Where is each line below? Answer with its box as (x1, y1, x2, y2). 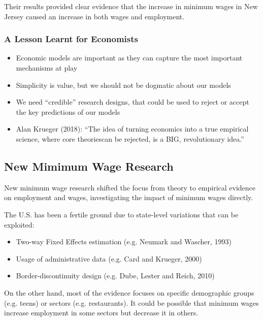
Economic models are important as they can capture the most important (16, 52, 243, 63)
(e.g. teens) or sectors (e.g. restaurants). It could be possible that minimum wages (4, 297, 259, 308)
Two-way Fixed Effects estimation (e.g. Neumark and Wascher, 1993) (16, 236, 232, 247)
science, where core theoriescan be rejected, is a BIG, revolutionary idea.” (16, 133, 244, 144)
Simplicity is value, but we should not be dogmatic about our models (16, 79, 231, 90)
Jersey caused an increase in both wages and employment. (4, 11, 185, 21)
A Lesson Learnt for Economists (4, 33, 138, 45)
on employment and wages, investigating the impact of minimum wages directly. (4, 192, 253, 203)
